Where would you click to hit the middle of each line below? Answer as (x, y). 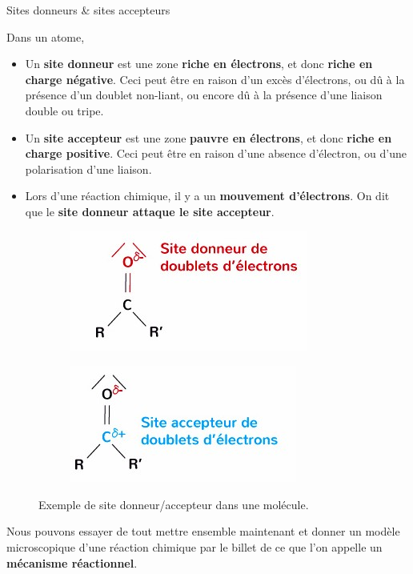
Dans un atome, (46, 36)
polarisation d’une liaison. (88, 169)
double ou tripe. (64, 110)
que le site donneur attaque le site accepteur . (150, 211)
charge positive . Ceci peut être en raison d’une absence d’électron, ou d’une (216, 153)
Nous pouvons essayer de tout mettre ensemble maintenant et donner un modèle (203, 531)
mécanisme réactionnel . (72, 562)
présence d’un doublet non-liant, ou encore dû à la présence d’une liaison (204, 95)
